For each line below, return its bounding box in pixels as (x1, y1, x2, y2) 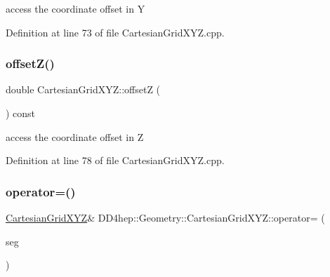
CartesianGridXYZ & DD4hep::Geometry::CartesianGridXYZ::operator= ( (6, 210, 325, 224)
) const (6, 106, 36, 120)
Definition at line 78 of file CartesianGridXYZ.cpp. (6, 153, 225, 168)
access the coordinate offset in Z (6, 129, 144, 144)
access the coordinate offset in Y (6, 1, 145, 15)
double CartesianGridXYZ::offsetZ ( (6, 82, 161, 97)
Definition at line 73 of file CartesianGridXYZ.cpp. (6, 25, 225, 39)
